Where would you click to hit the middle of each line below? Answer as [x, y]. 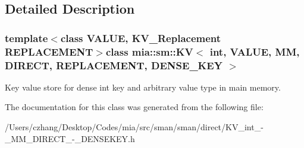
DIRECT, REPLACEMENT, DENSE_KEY [114, 65]
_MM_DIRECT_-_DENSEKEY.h [70, 138]
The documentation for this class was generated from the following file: [134, 107]
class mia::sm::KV [149, 51]
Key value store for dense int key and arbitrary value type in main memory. [143, 87]
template [26, 38]
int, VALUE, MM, [255, 51]
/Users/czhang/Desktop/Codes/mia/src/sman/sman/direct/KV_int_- [134, 127]
